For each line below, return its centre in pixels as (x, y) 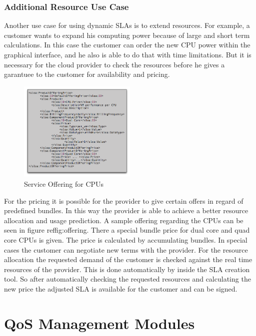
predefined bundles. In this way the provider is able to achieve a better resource (126, 210)
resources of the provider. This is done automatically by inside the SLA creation (127, 269)
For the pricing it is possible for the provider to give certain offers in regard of (124, 200)
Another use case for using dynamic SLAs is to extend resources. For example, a (127, 25)
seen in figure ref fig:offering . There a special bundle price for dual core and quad (127, 230)
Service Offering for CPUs (64, 184)
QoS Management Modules (99, 323)
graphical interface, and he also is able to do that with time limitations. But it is (128, 54)
